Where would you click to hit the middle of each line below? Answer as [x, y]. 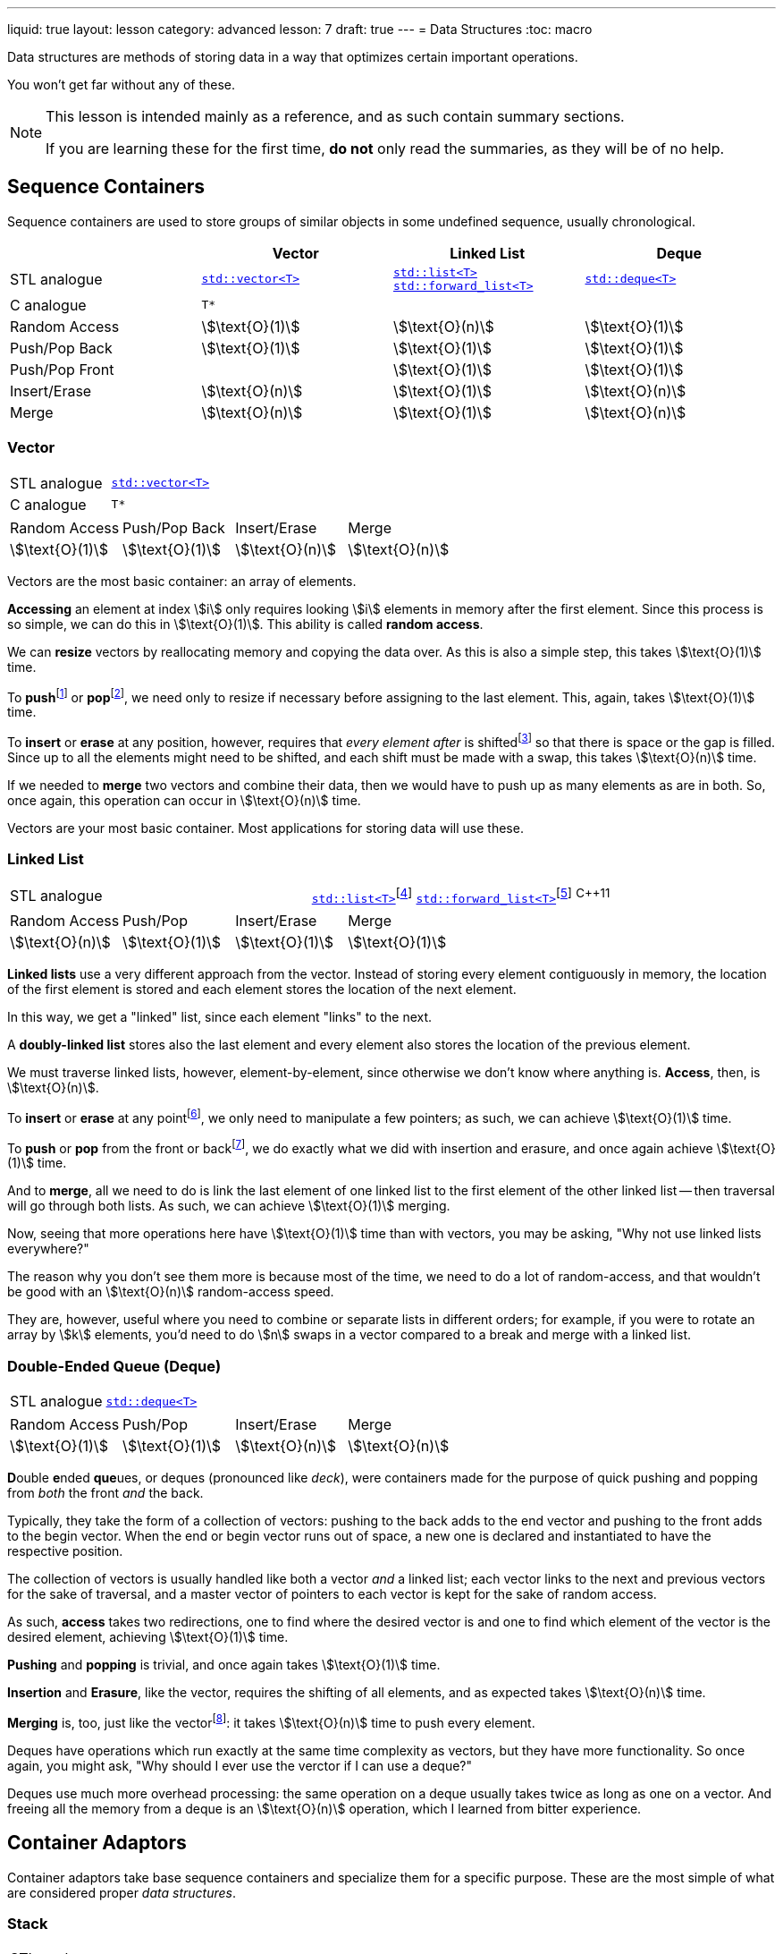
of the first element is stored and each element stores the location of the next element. [262, 989]
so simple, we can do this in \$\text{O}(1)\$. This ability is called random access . [245, 624]
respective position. [65, 1551]
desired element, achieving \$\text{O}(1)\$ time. [148, 1637]
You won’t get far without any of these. [122, 85]
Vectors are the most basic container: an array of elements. [182, 581]
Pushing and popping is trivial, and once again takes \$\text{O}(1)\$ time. [224, 1665]
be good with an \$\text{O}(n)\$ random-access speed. [171, 1292]
